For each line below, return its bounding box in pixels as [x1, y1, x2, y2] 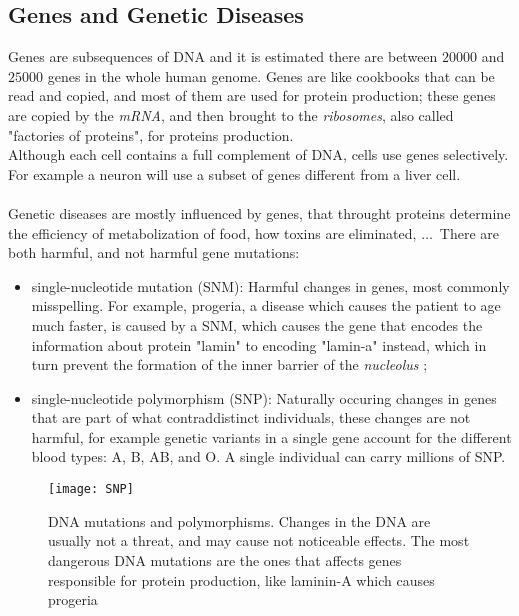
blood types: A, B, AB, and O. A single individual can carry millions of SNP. [31, 446, 506, 467]
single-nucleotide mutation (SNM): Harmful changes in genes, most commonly [31, 275, 510, 296]
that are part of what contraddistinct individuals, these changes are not [31, 407, 471, 428]
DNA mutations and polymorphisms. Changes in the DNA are [48, 510, 431, 531]
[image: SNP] [48, 482, 134, 497]
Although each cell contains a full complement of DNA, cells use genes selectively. [8, 144, 509, 165]
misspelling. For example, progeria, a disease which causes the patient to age [31, 295, 501, 316]
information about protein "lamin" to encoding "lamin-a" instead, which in [31, 334, 487, 355]
